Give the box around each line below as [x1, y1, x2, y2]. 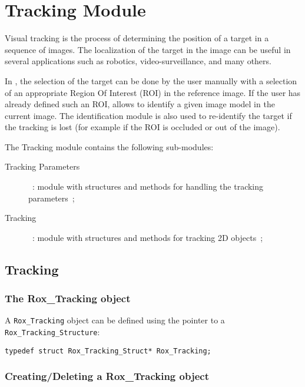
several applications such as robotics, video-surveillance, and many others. [5, 55, 271, 67]
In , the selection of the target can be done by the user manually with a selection [5, 74, 297, 87]
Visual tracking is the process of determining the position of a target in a [5, 32, 269, 44]
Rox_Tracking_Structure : [5, 326, 100, 338]
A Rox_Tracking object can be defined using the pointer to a [5, 314, 225, 326]
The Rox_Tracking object [5, 291, 131, 306]
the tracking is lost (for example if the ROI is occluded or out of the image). [5, 121, 280, 133]
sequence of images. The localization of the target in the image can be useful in [5, 43, 291, 55]
